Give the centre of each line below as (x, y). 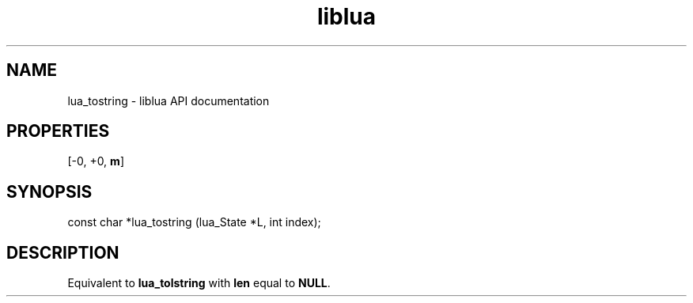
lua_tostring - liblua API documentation (169, 100)
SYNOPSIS (49, 191)
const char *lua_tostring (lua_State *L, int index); (194, 222)
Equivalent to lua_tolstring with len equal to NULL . (199, 283)
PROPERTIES (58, 131)
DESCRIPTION (63, 252)
